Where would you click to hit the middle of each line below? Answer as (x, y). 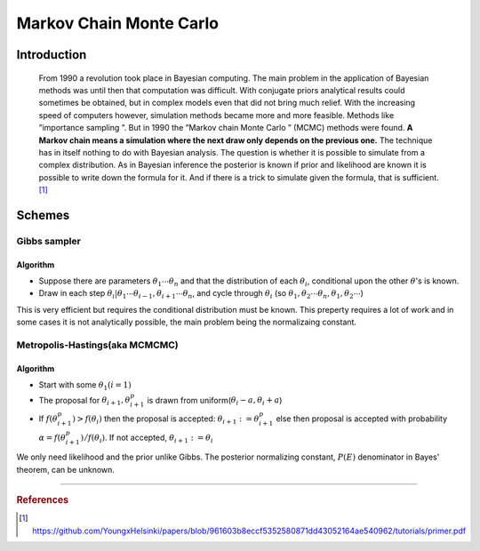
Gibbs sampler (49, 241)
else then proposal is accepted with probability (362, 419)
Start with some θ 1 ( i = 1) (85, 386)
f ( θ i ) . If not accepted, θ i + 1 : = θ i (150, 438)
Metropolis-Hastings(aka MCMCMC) (98, 345)
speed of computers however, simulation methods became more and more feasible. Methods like (216, 115)
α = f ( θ (52, 437)
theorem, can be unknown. (66, 469)
